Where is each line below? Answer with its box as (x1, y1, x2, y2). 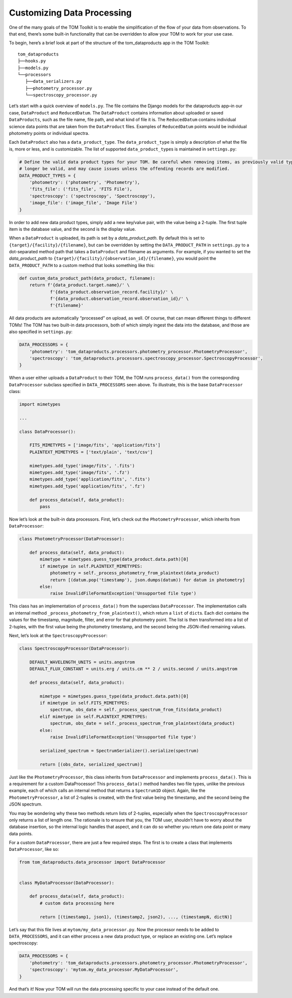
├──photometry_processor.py (25, 85, 92, 91)
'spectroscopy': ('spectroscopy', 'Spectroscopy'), (29, 193, 156, 199)
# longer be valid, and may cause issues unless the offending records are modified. (19, 166, 230, 171)
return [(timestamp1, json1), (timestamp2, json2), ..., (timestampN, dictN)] (39, 914, 233, 920)
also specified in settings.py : (9, 329, 73, 335)
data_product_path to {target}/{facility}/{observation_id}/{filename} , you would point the (9, 256, 217, 262)
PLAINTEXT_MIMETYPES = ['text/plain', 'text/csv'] (29, 449, 153, 455)
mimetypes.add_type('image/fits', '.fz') (29, 470, 130, 475)
